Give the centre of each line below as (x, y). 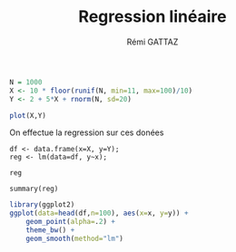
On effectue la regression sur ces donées (87, 132)
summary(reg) (34, 189)
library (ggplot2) (42, 205)
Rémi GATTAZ (152, 42)
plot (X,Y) (28, 115)
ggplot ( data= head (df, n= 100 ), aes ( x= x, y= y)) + (99, 213)
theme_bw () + (50, 230)
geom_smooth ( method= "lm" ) (75, 238)
